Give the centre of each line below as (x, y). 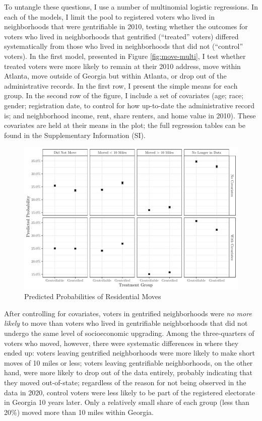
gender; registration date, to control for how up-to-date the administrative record (129, 105)
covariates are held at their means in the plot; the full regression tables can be (125, 125)
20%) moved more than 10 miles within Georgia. (79, 412)
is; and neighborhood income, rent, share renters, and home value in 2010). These (130, 115)
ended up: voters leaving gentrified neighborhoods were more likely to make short (129, 353)
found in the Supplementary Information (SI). (75, 135)
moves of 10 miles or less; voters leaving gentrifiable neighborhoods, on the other (128, 362)
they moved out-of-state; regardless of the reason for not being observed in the (125, 382)
